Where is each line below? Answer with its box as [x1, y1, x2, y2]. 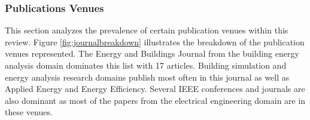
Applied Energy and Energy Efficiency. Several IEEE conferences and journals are [5, 82, 305, 95]
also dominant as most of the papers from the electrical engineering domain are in [5, 94, 306, 106]
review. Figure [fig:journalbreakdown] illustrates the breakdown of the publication [5, 35, 305, 48]
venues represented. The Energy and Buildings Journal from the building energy [5, 47, 299, 60]
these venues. [5, 106, 53, 118]
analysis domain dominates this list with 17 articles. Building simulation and [5, 59, 287, 71]
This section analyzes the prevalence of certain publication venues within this [5, 24, 288, 36]
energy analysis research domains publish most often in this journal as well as [5, 70, 290, 83]
